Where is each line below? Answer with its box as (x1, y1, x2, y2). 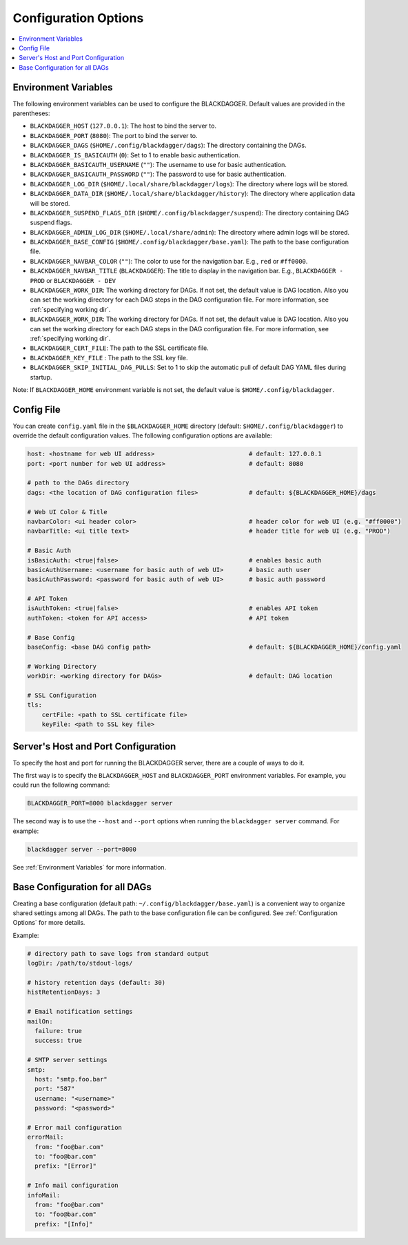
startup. (30, 373, 52, 381)
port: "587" (34, 1085, 75, 1093)
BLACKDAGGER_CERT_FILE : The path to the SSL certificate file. (30, 344, 210, 352)
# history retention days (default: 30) (27, 979, 165, 987)
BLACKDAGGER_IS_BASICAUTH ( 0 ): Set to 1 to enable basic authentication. (30, 150, 241, 159)
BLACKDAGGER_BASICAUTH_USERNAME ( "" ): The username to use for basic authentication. (30, 160, 287, 168)
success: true (34, 1037, 83, 1045)
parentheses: (12, 109, 51, 117)
